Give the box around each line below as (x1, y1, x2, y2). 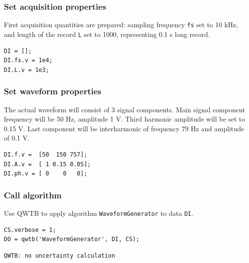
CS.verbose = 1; (4, 226, 56, 233)
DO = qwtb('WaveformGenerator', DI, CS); (4, 236, 140, 243)
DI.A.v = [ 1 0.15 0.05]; (4, 160, 91, 168)
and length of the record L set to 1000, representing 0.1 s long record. (4, 29, 210, 39)
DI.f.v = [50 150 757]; (4, 151, 87, 158)
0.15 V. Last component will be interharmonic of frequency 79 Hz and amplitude (4, 123, 245, 133)
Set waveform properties (4, 85, 101, 97)
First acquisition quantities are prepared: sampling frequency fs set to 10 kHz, (4, 19, 238, 30)
